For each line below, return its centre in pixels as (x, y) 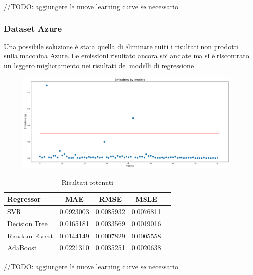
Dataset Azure (33, 28)
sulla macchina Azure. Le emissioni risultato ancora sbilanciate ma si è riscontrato (126, 56)
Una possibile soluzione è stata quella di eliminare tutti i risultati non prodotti (121, 46)
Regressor (24, 199)
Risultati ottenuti (88, 182)
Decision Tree (27, 223)
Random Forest (30, 235)
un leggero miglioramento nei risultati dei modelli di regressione (99, 65)
